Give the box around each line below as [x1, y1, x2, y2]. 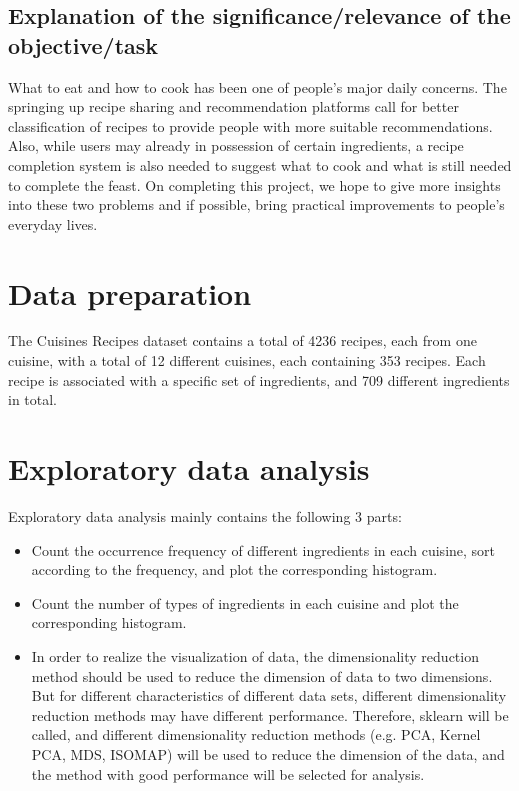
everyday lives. [8, 213, 98, 234]
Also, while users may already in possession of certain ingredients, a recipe [8, 135, 464, 156]
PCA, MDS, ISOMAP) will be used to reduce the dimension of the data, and [31, 743, 505, 764]
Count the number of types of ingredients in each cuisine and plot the [31, 592, 459, 613]
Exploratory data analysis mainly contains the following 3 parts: [8, 505, 402, 526]
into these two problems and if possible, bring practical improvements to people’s [8, 194, 505, 215]
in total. [8, 389, 58, 410]
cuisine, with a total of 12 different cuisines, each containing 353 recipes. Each [8, 350, 486, 371]
